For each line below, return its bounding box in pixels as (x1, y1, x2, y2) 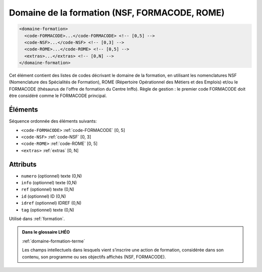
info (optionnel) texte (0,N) (21, 180, 77, 186)
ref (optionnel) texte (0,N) (21, 187, 75, 192)
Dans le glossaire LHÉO (22, 229, 70, 235)
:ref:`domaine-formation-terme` (22, 238, 85, 244)
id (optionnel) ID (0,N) (21, 193, 66, 199)
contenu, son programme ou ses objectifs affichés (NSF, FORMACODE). (22, 254, 166, 259)
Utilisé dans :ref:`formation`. (9, 216, 65, 222)
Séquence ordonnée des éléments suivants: (9, 118, 97, 124)
